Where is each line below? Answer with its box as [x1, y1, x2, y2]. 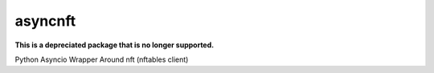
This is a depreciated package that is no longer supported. [14, 40, 215, 50]
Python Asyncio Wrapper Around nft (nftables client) [14, 55, 189, 64]
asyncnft [14, 12, 76, 30]
